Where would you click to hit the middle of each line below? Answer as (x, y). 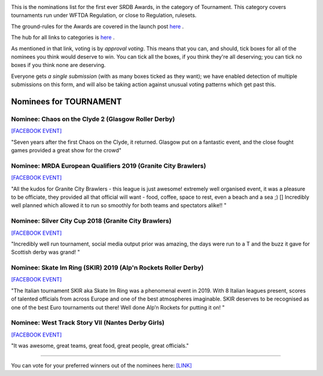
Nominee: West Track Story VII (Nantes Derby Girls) (88, 323)
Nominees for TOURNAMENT (66, 101)
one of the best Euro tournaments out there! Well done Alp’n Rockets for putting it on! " (118, 307)
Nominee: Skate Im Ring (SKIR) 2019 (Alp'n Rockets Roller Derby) (107, 268)
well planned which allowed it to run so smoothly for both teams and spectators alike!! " (119, 205)
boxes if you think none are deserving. (58, 65)
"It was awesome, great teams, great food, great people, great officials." (100, 346)
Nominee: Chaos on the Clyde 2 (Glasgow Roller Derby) (93, 119)
